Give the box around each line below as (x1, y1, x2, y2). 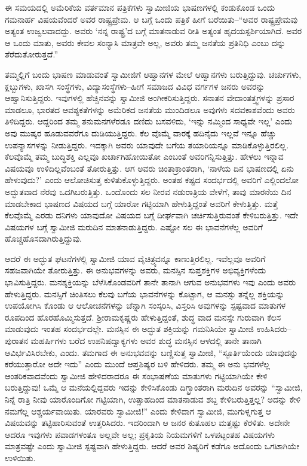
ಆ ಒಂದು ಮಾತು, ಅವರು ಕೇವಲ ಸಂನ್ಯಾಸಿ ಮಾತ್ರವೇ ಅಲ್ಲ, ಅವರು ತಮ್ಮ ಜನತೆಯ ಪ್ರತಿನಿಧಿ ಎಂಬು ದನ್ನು (5, 36, 285, 48)
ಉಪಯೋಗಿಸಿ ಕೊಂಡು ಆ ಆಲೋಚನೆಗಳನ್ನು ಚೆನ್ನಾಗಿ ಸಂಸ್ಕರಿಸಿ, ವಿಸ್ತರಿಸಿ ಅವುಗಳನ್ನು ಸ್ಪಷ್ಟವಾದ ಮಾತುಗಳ (5, 299, 286, 312)
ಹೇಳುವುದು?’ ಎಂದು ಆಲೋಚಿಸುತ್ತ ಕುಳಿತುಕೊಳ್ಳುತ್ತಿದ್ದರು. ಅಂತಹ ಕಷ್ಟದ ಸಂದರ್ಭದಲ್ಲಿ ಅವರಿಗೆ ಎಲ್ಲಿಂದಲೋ (5, 173, 299, 186)
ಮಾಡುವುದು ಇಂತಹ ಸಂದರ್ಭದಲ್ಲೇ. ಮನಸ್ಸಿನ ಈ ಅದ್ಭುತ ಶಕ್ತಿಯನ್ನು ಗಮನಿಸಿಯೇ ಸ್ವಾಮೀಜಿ (5, 322, 254, 335)
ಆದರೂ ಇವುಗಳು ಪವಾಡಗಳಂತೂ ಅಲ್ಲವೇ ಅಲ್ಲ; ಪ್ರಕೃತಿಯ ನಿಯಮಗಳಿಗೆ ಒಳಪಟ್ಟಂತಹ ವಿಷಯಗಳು (5, 428, 275, 440)
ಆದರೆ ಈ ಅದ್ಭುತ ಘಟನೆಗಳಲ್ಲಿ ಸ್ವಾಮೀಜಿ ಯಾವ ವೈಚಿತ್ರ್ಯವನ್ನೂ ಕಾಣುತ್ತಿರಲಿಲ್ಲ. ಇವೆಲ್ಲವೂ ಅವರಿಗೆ (5, 252, 266, 264)
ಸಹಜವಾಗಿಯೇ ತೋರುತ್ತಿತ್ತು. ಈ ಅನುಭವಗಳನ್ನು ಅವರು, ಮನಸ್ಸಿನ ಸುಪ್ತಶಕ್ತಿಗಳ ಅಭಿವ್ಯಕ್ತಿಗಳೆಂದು (5, 264, 266, 276)
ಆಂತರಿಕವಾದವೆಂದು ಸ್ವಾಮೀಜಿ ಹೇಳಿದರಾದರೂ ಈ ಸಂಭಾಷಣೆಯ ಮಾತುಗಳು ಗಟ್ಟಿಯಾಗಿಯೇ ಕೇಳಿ (5, 369, 268, 382)
